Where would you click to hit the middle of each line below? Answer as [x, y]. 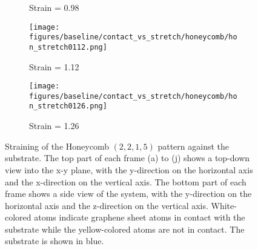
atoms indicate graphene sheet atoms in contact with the [140, 217]
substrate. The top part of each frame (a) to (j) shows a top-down [127, 158]
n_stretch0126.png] [68, 106]
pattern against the [193, 146]
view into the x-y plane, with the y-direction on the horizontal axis [129, 169]
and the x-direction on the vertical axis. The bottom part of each [126, 181]
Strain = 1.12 [54, 66]
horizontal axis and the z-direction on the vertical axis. [107, 205]
